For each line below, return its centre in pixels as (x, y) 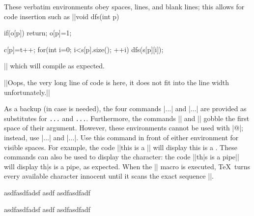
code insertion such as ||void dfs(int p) (62, 16)
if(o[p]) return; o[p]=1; (38, 33)
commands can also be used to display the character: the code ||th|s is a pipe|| (122, 157)
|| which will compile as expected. (55, 66)
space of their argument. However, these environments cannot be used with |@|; (124, 128)
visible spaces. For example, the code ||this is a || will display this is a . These (121, 147)
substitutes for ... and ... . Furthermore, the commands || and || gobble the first (127, 118)
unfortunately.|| (27, 92)
